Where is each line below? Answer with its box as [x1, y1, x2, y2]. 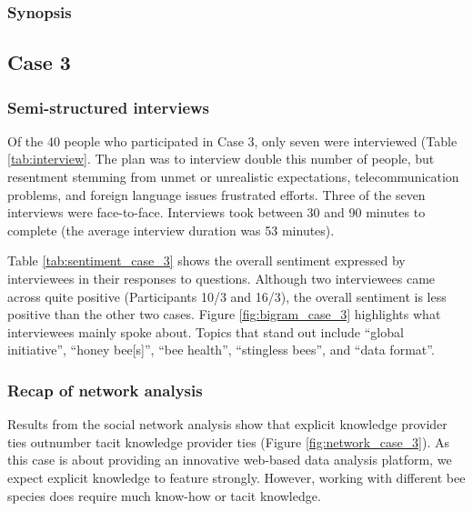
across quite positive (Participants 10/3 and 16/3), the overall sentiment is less [7, 286, 447, 306]
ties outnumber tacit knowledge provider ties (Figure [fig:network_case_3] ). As [7, 432, 450, 451]
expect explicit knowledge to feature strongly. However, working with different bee [7, 467, 466, 486]
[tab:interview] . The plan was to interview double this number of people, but [7, 149, 435, 168]
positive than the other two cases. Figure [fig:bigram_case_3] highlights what [7, 305, 441, 324]
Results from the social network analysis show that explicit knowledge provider [7, 415, 448, 434]
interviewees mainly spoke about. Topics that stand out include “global [7, 322, 404, 341]
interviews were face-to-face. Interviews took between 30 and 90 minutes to [7, 203, 426, 222]
